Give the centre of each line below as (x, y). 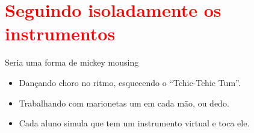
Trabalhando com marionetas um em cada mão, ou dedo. (124, 103)
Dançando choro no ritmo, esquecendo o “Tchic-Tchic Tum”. (130, 82)
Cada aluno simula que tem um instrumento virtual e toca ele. (134, 123)
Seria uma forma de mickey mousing (72, 62)
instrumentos (60, 33)
